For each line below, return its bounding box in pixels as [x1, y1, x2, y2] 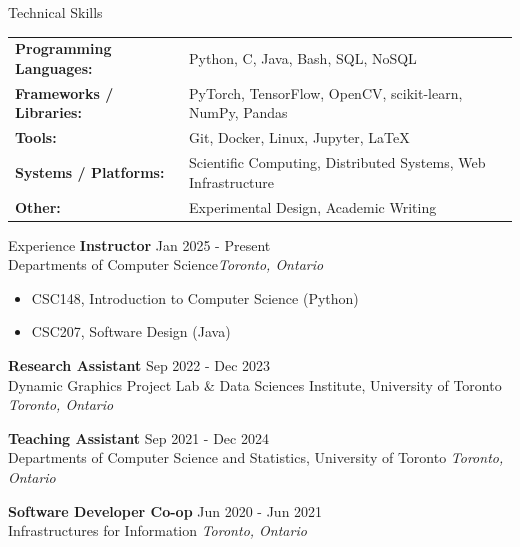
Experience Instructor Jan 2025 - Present [8, 234, 271, 255]
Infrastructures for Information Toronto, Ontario [8, 520, 307, 541]
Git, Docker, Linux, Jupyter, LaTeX [189, 127, 410, 148]
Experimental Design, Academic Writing [189, 196, 437, 217]
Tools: [15, 127, 57, 148]
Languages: [15, 57, 93, 78]
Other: [15, 196, 61, 217]
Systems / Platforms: [15, 161, 165, 182]
